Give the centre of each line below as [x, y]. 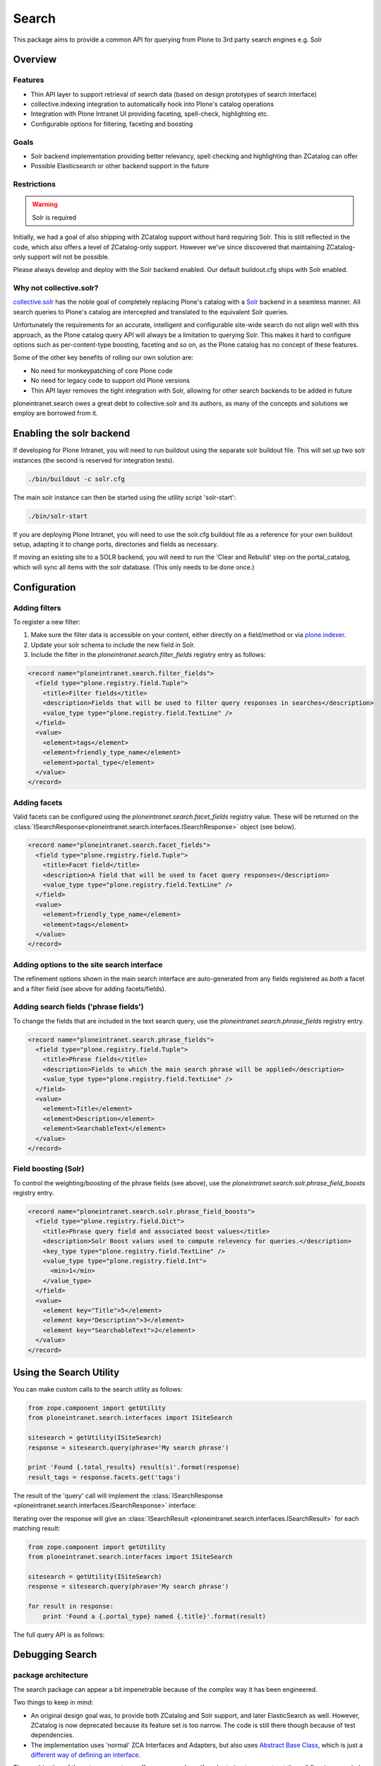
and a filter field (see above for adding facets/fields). [90, 988]
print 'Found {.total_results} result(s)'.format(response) [134, 1467]
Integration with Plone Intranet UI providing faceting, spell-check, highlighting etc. [150, 114]
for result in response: [71, 1606]
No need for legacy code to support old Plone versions [110, 381]
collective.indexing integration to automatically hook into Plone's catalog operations [152, 104]
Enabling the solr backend [72, 433]
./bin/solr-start [58, 516]
